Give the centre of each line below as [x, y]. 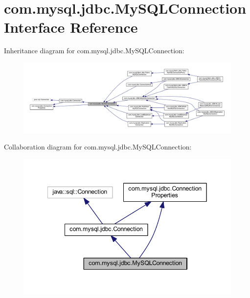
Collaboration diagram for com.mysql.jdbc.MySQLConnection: [98, 147]
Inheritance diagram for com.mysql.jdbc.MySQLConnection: [94, 51]
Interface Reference [71, 27]
